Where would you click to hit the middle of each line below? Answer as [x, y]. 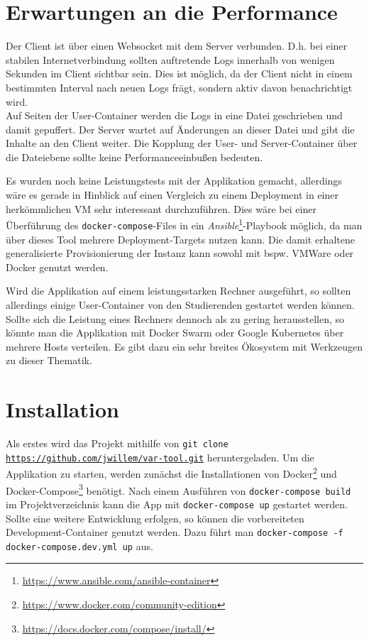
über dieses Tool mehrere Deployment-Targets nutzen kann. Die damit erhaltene [180, 239]
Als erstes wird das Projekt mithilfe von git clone [117, 443]
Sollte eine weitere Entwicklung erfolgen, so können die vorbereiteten [155, 518]
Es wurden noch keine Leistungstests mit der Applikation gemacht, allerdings [174, 181]
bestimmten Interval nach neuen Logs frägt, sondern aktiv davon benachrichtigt [179, 87]
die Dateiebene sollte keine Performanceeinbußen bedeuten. [134, 157]
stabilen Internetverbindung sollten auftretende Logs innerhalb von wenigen [170, 59]
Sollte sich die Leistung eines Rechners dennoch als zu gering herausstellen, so [175, 318]
